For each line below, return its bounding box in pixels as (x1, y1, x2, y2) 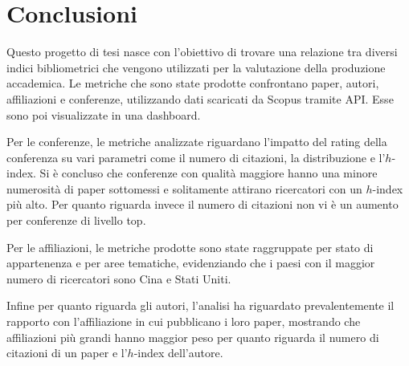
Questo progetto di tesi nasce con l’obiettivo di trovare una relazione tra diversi (6, 43, 398, 60)
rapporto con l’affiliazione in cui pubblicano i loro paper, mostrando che (6, 313, 361, 330)
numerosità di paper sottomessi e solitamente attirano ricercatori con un (6, 180, 362, 197)
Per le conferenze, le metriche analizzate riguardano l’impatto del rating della (6, 133, 387, 150)
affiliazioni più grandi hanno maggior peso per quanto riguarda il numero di (6, 328, 379, 345)
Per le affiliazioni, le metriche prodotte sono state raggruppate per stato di (6, 238, 374, 255)
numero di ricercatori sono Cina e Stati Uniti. (6, 270, 231, 287)
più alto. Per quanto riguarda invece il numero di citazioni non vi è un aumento (6, 196, 399, 213)
